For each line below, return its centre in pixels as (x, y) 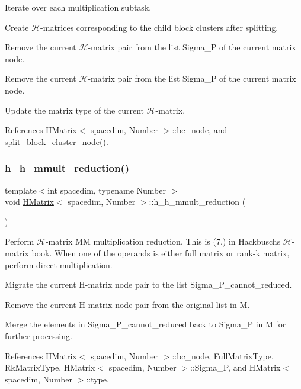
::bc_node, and (200, 130)
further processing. (39, 335)
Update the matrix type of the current (75, 110)
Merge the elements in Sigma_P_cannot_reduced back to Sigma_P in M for (145, 324)
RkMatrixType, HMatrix (50, 367)
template (21, 190)
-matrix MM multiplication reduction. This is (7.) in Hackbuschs (163, 241)
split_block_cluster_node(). (57, 141)
